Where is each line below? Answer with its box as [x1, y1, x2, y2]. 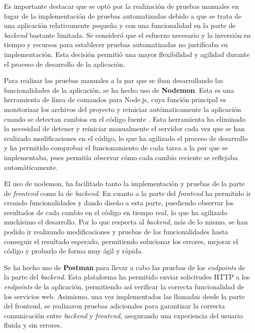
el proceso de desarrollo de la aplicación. [4, 58, 125, 69]
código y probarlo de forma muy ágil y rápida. [4, 246, 143, 256]
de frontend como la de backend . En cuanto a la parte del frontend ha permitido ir [4, 188, 251, 198]
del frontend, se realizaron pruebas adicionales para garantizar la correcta [4, 301, 225, 311]
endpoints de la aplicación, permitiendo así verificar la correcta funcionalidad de [4, 281, 244, 292]
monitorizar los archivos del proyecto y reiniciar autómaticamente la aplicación [4, 104, 241, 114]
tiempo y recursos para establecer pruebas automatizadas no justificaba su [4, 39, 228, 50]
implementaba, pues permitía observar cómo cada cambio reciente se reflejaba [4, 152, 238, 162]
